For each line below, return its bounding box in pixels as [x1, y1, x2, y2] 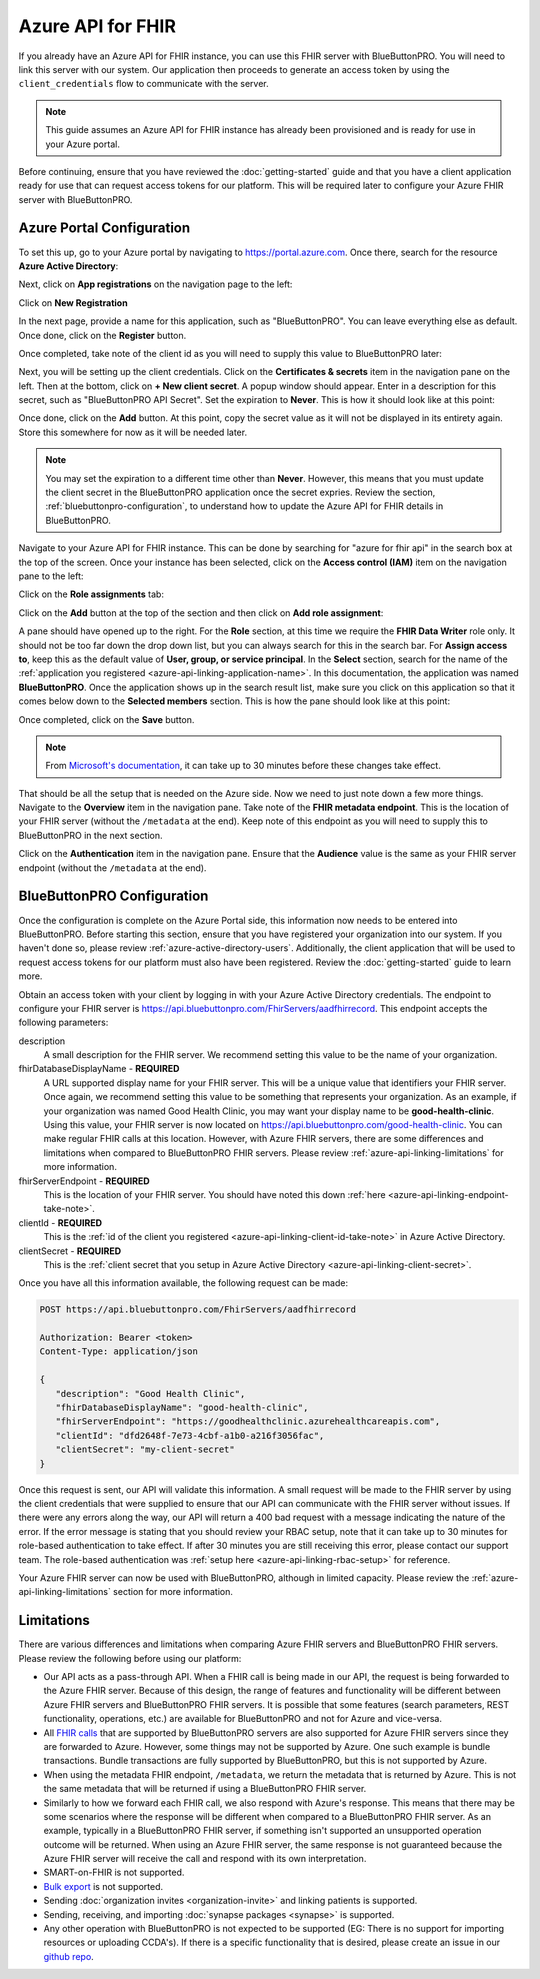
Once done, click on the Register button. [18, 329, 187, 341]
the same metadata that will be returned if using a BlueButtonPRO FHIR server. [43, 1783, 367, 1795]
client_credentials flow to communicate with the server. [18, 78, 269, 90]
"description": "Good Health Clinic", [55, 1388, 246, 1399]
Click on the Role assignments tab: [18, 588, 165, 600]
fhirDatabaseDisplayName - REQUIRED [18, 1063, 180, 1075]
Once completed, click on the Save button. [18, 713, 195, 725]
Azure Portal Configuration [18, 220, 191, 237]
